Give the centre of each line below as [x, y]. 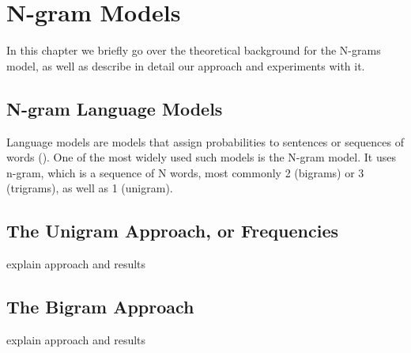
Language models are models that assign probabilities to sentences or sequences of [205, 141]
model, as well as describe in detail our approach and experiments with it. [186, 65]
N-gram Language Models [115, 108]
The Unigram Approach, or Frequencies [172, 231]
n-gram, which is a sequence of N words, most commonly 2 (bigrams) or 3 [185, 172]
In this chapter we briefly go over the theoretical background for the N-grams [194, 50]
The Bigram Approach [100, 307]
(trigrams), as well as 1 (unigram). [90, 188]
